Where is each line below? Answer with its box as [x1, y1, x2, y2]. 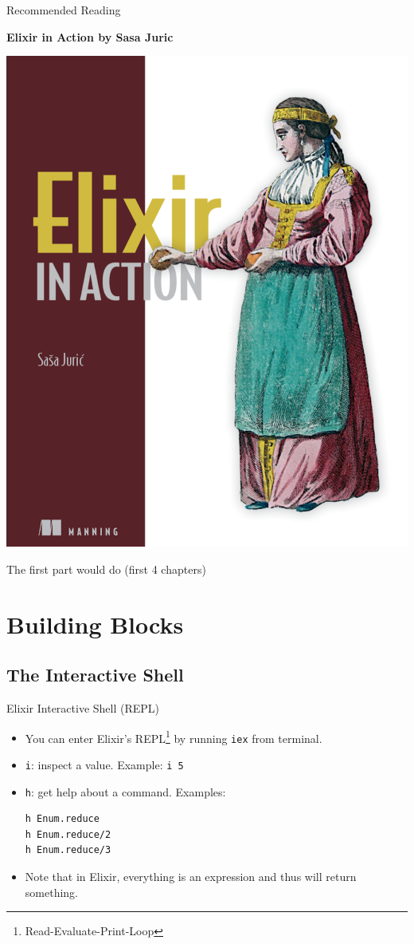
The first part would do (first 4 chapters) [6, 560, 206, 577]
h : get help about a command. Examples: [25, 783, 226, 800]
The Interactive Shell [6, 662, 184, 687]
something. [25, 883, 78, 900]
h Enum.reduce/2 [25, 828, 111, 840]
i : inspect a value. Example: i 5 [25, 756, 184, 772]
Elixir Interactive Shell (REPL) [6, 700, 160, 717]
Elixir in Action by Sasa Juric [6, 28, 174, 45]
